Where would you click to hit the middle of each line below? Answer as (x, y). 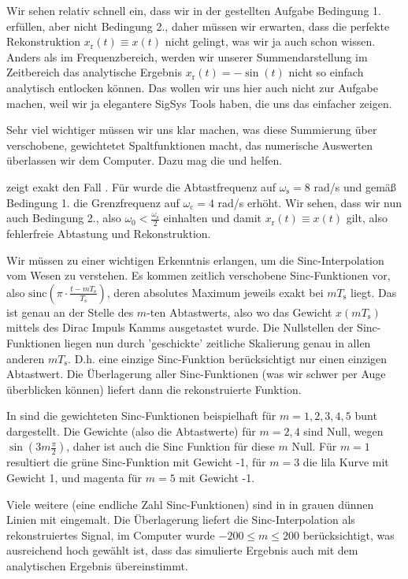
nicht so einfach (326, 72)
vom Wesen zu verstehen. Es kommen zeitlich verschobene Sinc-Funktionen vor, (198, 275)
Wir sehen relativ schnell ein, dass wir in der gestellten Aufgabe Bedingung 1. (194, 10)
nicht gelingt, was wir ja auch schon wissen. (270, 41)
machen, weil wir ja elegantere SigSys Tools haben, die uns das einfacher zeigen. (199, 103)
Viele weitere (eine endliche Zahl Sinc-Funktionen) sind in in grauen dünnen (190, 504)
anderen (26, 358)
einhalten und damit (212, 218)
